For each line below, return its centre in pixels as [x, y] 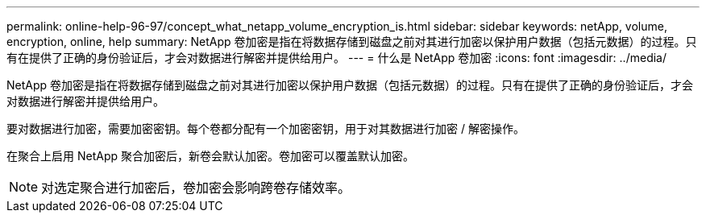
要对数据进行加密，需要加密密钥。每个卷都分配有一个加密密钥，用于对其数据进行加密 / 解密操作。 [266, 128]
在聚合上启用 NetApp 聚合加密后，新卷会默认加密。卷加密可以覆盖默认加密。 [210, 156]
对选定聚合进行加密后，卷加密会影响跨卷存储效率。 [196, 188]
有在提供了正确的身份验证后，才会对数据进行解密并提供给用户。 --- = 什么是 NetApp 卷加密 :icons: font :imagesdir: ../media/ [336, 58]
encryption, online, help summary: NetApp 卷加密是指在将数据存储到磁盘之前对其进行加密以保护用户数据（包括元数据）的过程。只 [352, 41]
